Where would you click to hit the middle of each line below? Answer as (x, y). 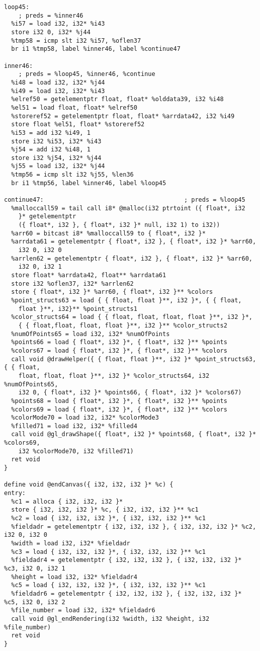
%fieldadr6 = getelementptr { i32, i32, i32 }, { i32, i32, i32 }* (126, 593)
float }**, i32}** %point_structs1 (78, 309)
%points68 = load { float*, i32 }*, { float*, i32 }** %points (119, 401)
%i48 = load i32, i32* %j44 (58, 82)
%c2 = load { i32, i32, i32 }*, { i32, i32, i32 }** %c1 (108, 518)
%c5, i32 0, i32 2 (35, 602)
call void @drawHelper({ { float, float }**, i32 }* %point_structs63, (134, 359)
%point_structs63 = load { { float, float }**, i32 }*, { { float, (126, 300)
